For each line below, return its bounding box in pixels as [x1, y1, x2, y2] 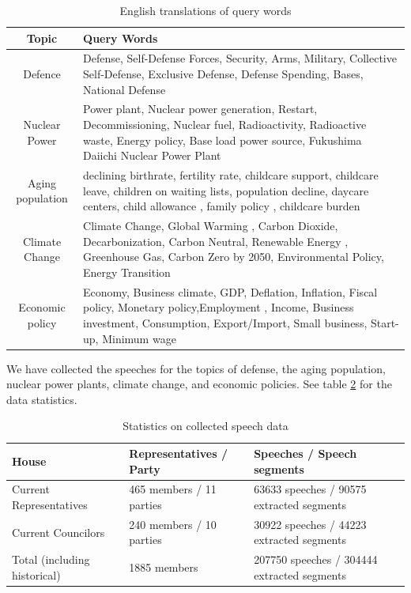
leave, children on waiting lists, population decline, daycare [83, 182, 369, 198]
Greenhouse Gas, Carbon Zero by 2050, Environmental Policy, [83, 248, 384, 265]
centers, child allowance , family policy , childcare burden [83, 198, 360, 214]
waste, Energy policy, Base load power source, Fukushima [83, 131, 362, 148]
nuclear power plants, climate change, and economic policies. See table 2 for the [6, 376, 392, 392]
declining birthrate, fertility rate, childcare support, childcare [83, 167, 379, 183]
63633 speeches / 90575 [254, 481, 367, 497]
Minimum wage [102, 330, 176, 346]
